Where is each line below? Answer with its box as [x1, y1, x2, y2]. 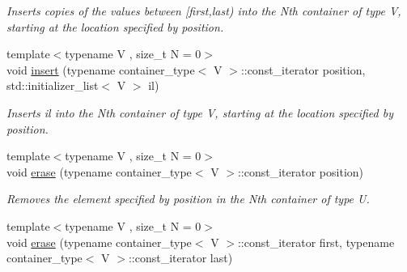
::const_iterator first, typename [237, 233, 395, 250]
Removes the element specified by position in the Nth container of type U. [6, 190, 370, 207]
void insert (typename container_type [6, 61, 195, 78]
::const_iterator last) [128, 249, 233, 266]
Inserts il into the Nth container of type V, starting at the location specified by [6, 104, 393, 121]
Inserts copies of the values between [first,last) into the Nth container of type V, [6, 2, 401, 19]
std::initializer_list [6, 77, 99, 94]
